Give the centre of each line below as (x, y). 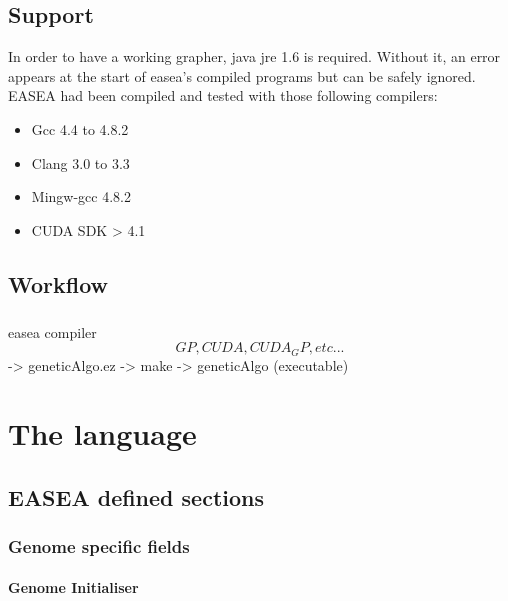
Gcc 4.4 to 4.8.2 (80, 128)
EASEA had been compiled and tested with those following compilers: (223, 95)
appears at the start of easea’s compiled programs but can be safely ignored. (242, 75)
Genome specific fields (99, 546)
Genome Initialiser (73, 586)
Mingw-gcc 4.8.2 (81, 196)
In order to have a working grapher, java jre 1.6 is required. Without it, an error (254, 56)
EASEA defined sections (136, 496)
